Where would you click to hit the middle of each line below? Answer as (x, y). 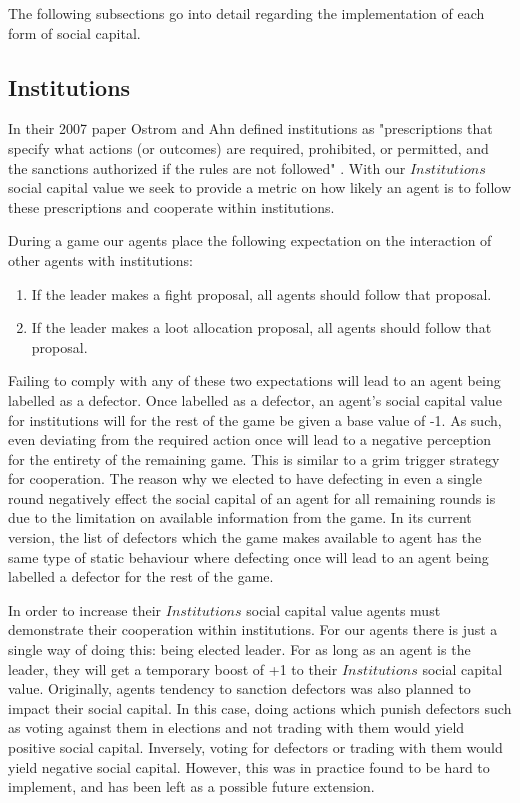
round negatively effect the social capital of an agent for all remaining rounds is (252, 497)
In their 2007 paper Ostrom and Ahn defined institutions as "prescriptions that (250, 128)
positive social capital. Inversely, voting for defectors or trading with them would (255, 747)
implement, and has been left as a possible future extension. (191, 786)
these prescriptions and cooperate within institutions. (171, 206)
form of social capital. (74, 32)
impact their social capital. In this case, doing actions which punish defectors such (260, 707)
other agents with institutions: (101, 259)
